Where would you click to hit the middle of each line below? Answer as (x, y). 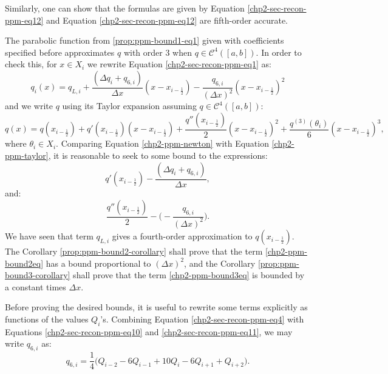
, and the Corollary (220, 263)
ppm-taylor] (27, 155)
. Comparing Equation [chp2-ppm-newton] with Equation (162, 143)
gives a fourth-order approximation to (182, 235)
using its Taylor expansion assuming (129, 106)
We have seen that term (49, 235)
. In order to (279, 52)
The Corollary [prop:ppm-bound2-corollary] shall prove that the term (134, 251)
